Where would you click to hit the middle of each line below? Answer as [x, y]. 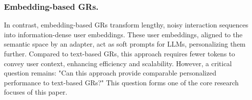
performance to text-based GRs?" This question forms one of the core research [121, 82]
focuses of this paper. [36, 92]
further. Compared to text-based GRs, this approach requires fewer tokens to [120, 53]
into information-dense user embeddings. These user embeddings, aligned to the [123, 34]
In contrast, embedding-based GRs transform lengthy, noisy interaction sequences [126, 25]
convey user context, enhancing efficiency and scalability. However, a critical [118, 63]
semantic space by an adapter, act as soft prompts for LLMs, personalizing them [125, 44]
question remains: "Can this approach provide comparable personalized [110, 73]
